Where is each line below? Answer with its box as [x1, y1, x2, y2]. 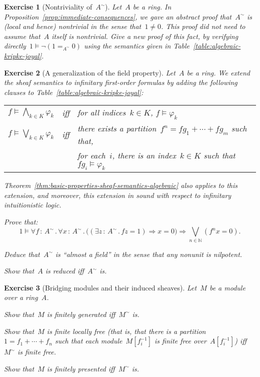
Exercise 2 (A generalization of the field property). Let [4, 67, 175, 77]
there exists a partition [77, 122, 156, 134]
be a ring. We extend [186, 67, 250, 77]
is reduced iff [45, 265, 84, 276]
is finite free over [154, 335, 206, 346]
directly [4, 40, 26, 51]
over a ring [4, 292, 38, 302]
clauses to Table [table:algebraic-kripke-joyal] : [4, 86, 143, 97]
